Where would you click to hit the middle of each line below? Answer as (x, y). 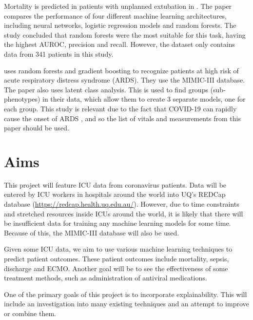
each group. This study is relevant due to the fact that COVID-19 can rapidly (120, 108)
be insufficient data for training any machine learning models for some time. (117, 223)
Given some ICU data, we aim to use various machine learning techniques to (118, 249)
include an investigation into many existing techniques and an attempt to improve (126, 304)
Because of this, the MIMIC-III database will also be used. (92, 232)
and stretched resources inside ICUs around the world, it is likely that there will (124, 213)
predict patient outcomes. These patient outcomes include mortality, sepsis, (117, 258)
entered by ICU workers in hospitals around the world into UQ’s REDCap (115, 194)
